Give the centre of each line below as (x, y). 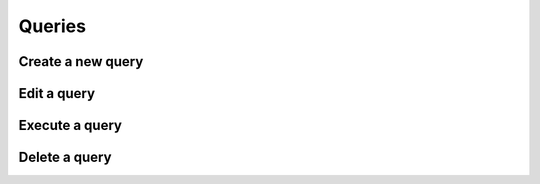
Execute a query (70, 125)
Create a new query (81, 61)
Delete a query (65, 157)
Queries (52, 26)
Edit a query (56, 93)
